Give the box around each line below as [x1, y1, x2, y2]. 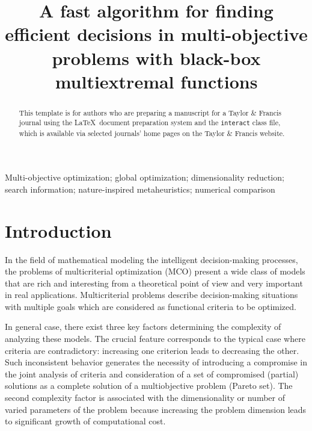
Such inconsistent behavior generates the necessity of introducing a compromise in [5, 356, 308, 368]
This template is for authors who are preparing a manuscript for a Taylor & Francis [19, 107, 281, 117]
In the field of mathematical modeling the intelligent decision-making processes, [5, 253, 298, 265]
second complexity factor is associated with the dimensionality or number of [5, 391, 285, 404]
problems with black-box [52, 45, 261, 70]
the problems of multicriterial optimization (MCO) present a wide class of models [5, 265, 305, 278]
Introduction [5, 218, 112, 243]
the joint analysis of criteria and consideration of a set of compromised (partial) [5, 367, 299, 380]
